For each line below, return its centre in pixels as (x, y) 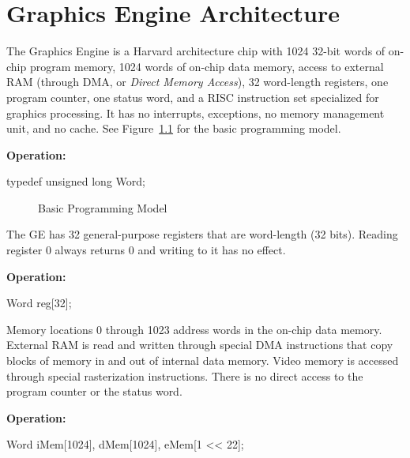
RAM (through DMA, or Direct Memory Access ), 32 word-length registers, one (197, 82)
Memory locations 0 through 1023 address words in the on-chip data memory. (194, 329)
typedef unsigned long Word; (76, 181)
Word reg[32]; (39, 303)
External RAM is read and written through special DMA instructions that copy (200, 345)
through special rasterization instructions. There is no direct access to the (185, 375)
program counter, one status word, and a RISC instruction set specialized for (193, 97)
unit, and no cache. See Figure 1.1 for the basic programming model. (174, 128)
